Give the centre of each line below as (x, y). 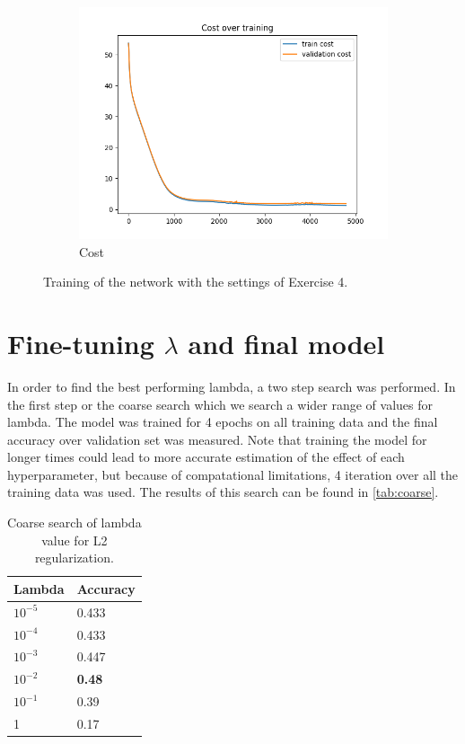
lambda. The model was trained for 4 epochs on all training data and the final (223, 422)
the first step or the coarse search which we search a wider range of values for (220, 404)
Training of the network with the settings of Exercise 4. (196, 282)
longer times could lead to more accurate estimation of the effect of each (206, 457)
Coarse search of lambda (75, 523)
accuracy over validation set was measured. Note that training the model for (217, 439)
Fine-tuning (81, 343)
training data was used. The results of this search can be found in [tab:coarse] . (223, 492)
